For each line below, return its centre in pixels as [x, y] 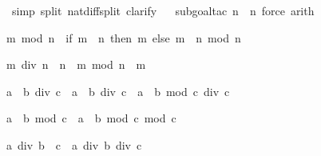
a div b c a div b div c [74, 144]
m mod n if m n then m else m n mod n [124, 37]
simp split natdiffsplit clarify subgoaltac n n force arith [163, 10]
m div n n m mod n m [76, 64]
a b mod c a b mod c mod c [91, 118]
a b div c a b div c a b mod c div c [118, 91]
